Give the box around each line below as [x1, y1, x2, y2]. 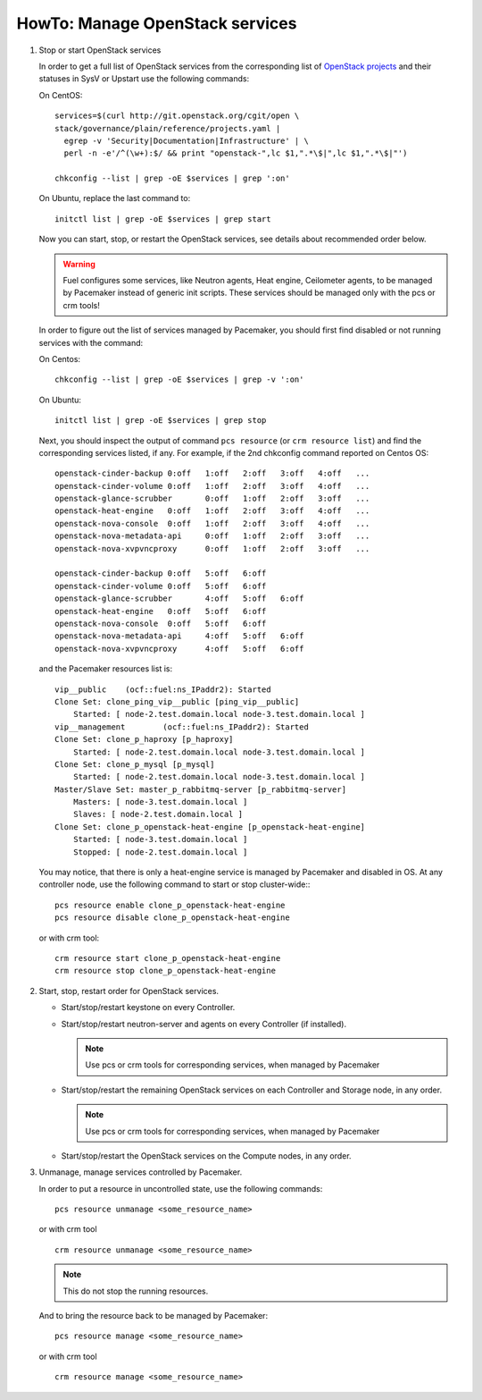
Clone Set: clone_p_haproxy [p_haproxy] [54, 734, 234, 745]
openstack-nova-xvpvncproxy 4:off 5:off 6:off [54, 644, 304, 654]
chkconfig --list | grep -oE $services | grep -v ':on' [54, 375, 304, 384]
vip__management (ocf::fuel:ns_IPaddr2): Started [54, 721, 310, 732]
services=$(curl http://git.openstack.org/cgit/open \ [54, 111, 300, 121]
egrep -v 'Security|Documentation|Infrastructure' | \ [63, 135, 310, 146]
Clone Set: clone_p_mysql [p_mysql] [54, 759, 215, 769]
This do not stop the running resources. [62, 1286, 209, 1296]
